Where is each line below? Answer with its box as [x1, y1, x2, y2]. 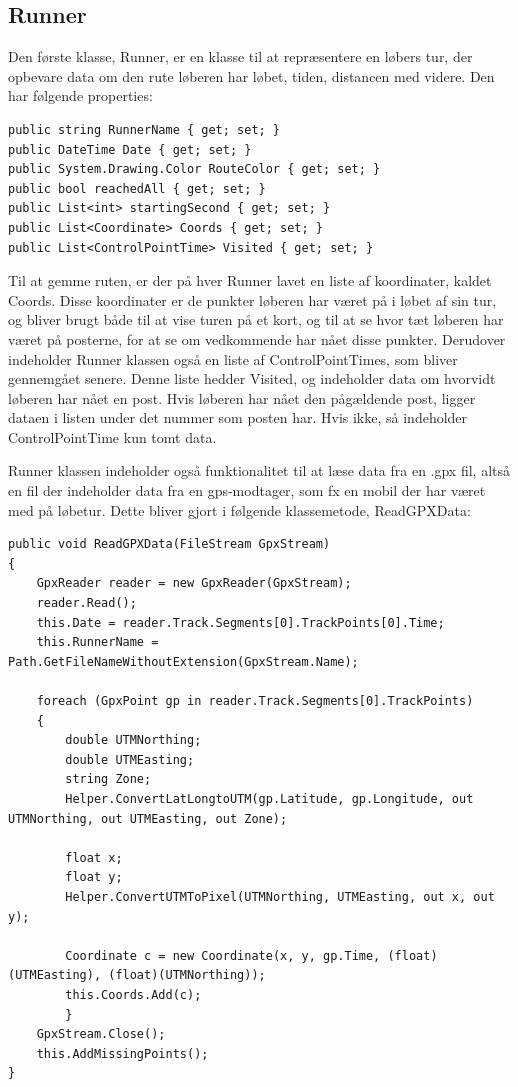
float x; [65, 850, 123, 865]
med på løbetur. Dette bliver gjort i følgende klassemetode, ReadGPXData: [8, 499, 471, 520]
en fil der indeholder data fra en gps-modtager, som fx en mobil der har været [8, 480, 486, 501]
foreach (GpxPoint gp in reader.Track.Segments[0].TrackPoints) [36, 694, 474, 709]
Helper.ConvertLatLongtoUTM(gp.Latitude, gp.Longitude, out [65, 791, 474, 806]
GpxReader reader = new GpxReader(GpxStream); [36, 576, 352, 591]
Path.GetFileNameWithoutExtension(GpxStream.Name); [8, 654, 359, 669]
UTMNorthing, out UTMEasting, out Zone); [8, 811, 288, 826]
